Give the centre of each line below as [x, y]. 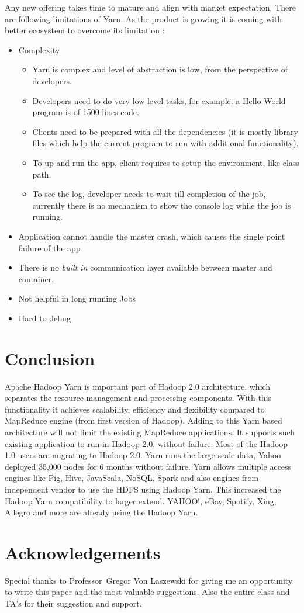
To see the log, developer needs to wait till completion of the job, [149, 194]
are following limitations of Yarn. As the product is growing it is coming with [144, 18]
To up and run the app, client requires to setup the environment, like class [166, 162]
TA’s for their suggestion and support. [73, 603]
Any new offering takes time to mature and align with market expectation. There [150, 7]
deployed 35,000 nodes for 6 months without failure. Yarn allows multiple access [148, 466]
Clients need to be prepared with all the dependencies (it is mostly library [165, 131]
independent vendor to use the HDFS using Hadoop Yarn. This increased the [143, 489]
